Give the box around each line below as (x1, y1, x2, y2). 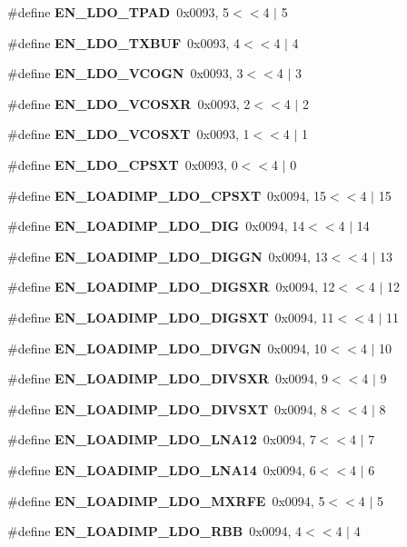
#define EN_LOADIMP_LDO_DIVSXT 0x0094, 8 (7, 399, 328, 418)
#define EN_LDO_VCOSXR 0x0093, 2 (7, 94, 251, 113)
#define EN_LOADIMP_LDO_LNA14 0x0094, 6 (7, 460, 316, 479)
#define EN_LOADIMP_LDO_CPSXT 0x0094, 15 (7, 185, 327, 204)
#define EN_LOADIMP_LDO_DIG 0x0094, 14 (7, 216, 305, 235)
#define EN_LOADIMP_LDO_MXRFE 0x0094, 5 (7, 491, 325, 510)
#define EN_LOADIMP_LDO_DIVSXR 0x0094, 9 (7, 369, 328, 388)
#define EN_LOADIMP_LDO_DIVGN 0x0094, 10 (7, 338, 327, 357)
